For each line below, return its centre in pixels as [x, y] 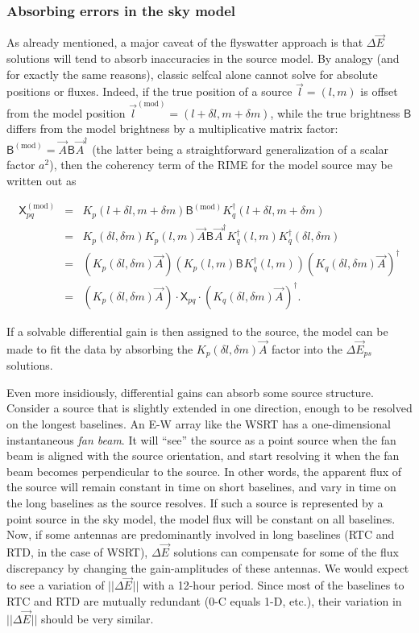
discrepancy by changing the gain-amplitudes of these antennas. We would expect [208, 567]
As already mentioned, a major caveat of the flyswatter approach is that [185, 42]
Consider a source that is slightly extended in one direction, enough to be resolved [209, 408]
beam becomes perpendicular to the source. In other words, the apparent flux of [204, 471]
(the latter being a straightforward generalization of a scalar [241, 149]
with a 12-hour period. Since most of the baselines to [274, 585]
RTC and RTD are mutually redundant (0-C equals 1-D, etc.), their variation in [204, 600]
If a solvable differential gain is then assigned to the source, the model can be [197, 331]
